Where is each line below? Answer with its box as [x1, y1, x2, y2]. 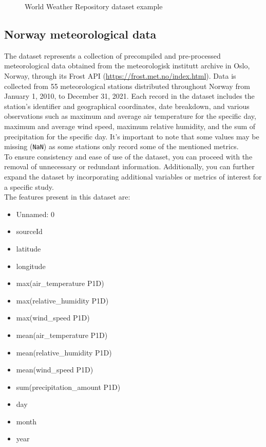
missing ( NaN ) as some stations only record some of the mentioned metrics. [4, 141, 239, 152]
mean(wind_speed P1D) [16, 364, 93, 375]
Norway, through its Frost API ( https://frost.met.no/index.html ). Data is [4, 70, 236, 81]
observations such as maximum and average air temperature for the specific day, [4, 111, 256, 121]
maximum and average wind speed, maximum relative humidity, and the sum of [4, 120, 256, 131]
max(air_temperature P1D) [16, 278, 104, 289]
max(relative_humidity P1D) [16, 295, 109, 306]
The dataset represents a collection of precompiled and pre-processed [4, 50, 221, 61]
